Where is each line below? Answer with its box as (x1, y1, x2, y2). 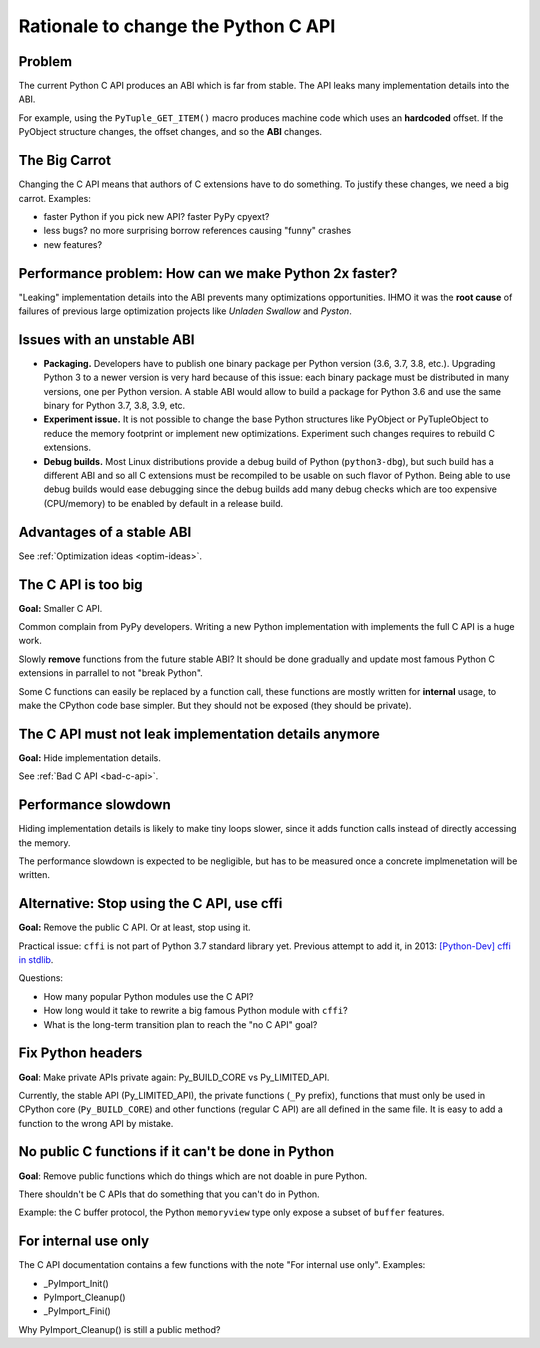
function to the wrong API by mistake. (18, 1117, 174, 1129)
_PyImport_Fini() (43, 1305, 112, 1317)
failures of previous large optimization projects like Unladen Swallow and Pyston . (18, 305, 352, 317)
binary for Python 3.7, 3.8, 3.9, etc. (43, 400, 186, 412)
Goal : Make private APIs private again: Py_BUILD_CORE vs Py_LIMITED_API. (18, 1071, 330, 1083)
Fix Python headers (18, 1045, 143, 1062)
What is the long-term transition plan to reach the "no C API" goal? (43, 1018, 318, 1030)
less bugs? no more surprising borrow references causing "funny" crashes (43, 225, 352, 237)
